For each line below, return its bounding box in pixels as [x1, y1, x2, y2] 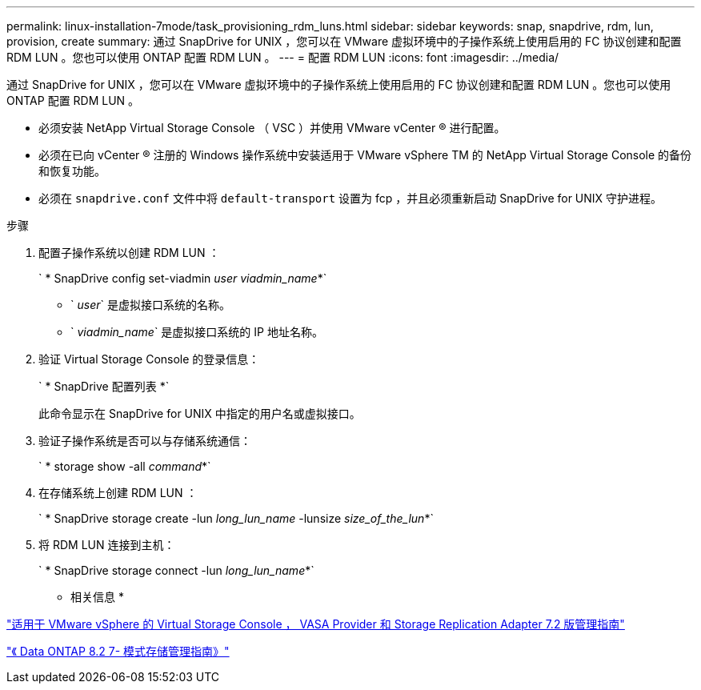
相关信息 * [70, 590, 124, 604]
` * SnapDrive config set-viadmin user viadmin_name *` [38, 271, 327, 285]
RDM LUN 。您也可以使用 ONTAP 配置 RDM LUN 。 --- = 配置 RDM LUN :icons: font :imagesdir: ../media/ [6, 50, 559, 64]
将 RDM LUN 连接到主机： [38, 538, 175, 552]
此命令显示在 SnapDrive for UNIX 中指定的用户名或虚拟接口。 [38, 407, 361, 420]
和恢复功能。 [38, 164, 106, 178]
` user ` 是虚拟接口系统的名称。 [70, 298, 230, 311]
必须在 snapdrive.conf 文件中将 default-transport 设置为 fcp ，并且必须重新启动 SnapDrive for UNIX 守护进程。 [38, 191, 663, 205]
